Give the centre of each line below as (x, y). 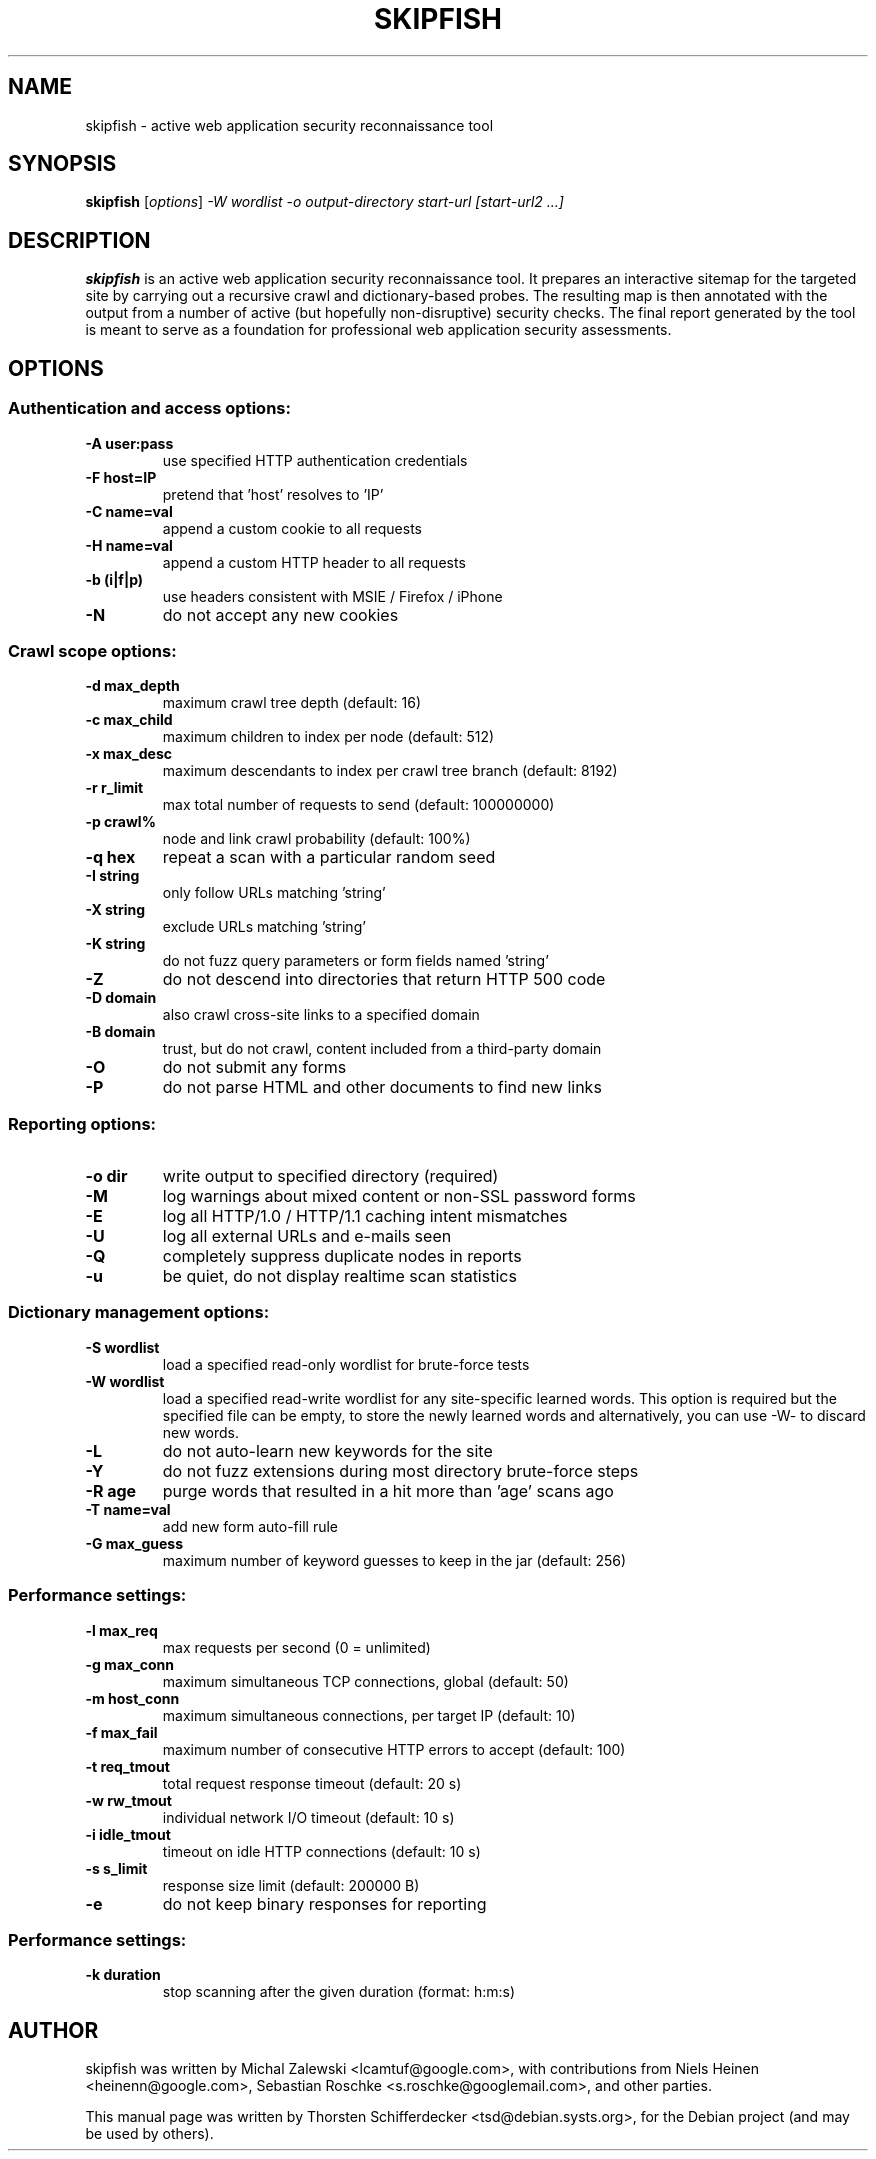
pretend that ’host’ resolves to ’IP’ (273, 494)
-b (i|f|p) (114, 579)
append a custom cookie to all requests (292, 528)
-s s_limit (116, 1868)
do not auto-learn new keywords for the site (327, 1450)
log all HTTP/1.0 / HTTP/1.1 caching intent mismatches (365, 1216)
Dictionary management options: (139, 1312)
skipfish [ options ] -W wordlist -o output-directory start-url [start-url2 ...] (324, 202)
